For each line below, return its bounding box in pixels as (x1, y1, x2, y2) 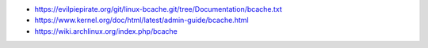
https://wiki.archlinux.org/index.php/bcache (34, 26, 178, 35)
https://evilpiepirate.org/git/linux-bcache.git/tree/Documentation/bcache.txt (34, 5, 283, 13)
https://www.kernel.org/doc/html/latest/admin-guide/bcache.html (34, 16, 249, 25)
